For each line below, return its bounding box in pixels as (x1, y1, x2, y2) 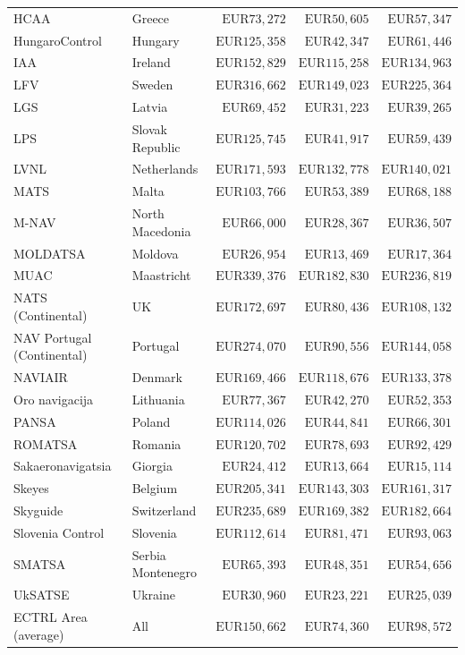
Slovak (131, 119, 167, 138)
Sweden (131, 75, 173, 94)
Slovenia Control (13, 523, 105, 541)
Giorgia (131, 456, 173, 475)
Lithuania (131, 389, 185, 408)
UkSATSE (13, 585, 70, 604)
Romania (131, 434, 182, 453)
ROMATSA (13, 434, 78, 453)
